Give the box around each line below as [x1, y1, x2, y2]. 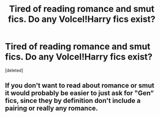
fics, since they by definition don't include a [5, 97, 141, 105]
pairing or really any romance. [5, 104, 98, 113]
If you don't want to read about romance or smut [5, 82, 155, 90]
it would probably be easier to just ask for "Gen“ [5, 89, 154, 98]
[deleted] [5, 67, 23, 73]
